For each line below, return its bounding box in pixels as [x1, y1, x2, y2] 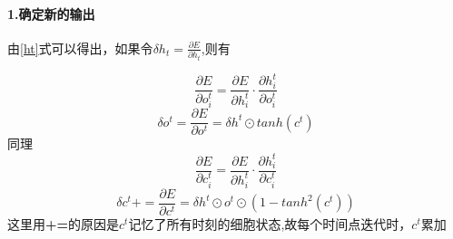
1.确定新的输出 [7, 4, 95, 23]
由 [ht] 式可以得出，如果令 [7, 38, 153, 57]
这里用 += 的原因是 [7, 214, 120, 233]
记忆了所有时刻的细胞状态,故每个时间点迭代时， [128, 214, 412, 233]
